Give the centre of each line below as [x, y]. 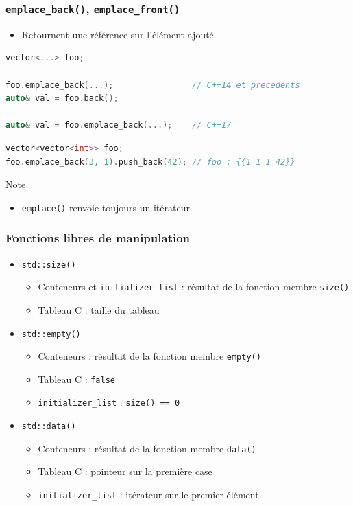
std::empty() [51, 334]
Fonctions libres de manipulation [98, 238]
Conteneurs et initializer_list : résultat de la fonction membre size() [194, 287]
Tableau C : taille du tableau [99, 309]
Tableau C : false [76, 379]
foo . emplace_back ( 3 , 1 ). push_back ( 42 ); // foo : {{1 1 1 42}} [150, 162]
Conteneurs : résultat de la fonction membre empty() [149, 356]
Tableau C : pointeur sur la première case [125, 471]
